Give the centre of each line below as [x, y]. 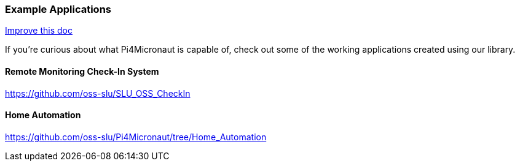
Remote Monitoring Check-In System [82, 71]
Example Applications [58, 9]
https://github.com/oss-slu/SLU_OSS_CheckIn [98, 93]
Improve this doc [39, 31]
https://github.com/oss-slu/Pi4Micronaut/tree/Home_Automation [136, 137]
